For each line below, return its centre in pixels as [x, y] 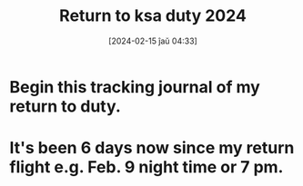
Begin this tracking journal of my [135, 87]
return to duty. [65, 106]
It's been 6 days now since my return [152, 148]
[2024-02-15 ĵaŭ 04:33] [153, 41]
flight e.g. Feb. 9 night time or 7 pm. [146, 167]
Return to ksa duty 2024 [153, 16]
